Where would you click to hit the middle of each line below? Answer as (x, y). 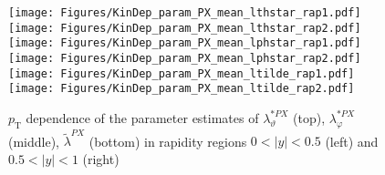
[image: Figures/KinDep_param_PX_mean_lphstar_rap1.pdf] (185, 43)
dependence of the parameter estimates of (142, 117)
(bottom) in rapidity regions (168, 141)
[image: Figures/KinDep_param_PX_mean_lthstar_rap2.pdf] (185, 28)
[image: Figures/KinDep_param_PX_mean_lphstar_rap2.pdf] (185, 58)
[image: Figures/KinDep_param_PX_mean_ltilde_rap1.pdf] (182, 73)
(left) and (352, 141)
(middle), (34, 141)
